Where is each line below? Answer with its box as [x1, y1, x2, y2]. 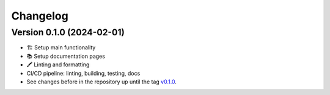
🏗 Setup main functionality [26, 44, 96, 51]
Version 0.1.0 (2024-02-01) [11, 27, 125, 38]
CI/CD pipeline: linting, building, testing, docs [26, 69, 141, 77]
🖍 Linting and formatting [26, 61, 90, 68]
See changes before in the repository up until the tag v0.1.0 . [26, 78, 177, 85]
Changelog [11, 9, 68, 23]
